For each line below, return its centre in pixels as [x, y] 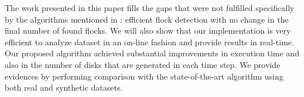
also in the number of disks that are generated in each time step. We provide [143, 64]
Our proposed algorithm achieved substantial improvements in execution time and [152, 53]
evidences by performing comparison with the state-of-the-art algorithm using [144, 76]
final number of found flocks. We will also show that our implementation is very [148, 30]
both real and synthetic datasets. [64, 87]
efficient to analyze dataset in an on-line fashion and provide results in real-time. [149, 42]
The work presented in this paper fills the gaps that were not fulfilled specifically [150, 8]
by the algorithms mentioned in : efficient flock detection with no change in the [147, 19]
